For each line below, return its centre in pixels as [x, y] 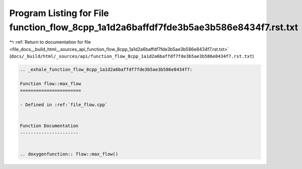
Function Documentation [49, 126]
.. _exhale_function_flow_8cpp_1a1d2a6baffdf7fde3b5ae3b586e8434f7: [106, 70]
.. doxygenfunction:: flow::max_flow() [69, 154]
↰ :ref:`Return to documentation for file [50, 42]
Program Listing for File [59, 13]
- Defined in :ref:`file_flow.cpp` [64, 105]
